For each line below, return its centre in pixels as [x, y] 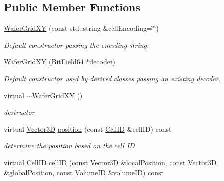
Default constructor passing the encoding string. [77, 45]
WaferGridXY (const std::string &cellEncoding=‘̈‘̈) [82, 28]
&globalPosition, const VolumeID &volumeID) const [84, 172]
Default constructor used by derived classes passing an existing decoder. [112, 78]
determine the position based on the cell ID [69, 145]
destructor [19, 112]
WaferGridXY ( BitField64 [44, 62]
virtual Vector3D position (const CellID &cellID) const [88, 128]
